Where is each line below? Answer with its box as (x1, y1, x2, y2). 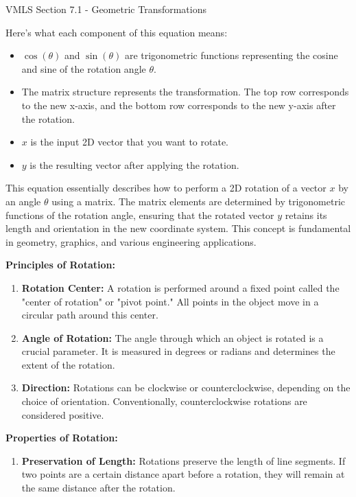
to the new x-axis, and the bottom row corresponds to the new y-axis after (21, 97, 336, 112)
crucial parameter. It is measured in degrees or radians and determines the (21, 344, 335, 358)
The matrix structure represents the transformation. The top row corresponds (21, 84, 349, 99)
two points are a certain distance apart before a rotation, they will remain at (21, 467, 345, 481)
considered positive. (21, 407, 104, 421)
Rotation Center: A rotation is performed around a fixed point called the (21, 280, 340, 294)
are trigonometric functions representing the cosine (124, 48, 338, 62)
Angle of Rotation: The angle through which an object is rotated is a (21, 330, 324, 345)
